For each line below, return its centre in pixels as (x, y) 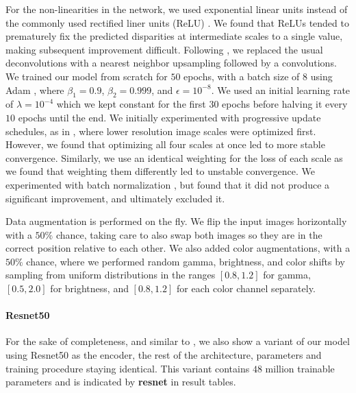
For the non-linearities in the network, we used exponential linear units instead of (177, 9)
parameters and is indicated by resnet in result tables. (121, 382)
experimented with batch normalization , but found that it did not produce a (168, 184)
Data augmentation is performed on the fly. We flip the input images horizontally (176, 221)
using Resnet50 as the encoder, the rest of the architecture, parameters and (164, 355)
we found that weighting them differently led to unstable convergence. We (161, 171)
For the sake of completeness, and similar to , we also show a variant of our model (178, 341)
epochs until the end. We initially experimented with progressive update (169, 117)
